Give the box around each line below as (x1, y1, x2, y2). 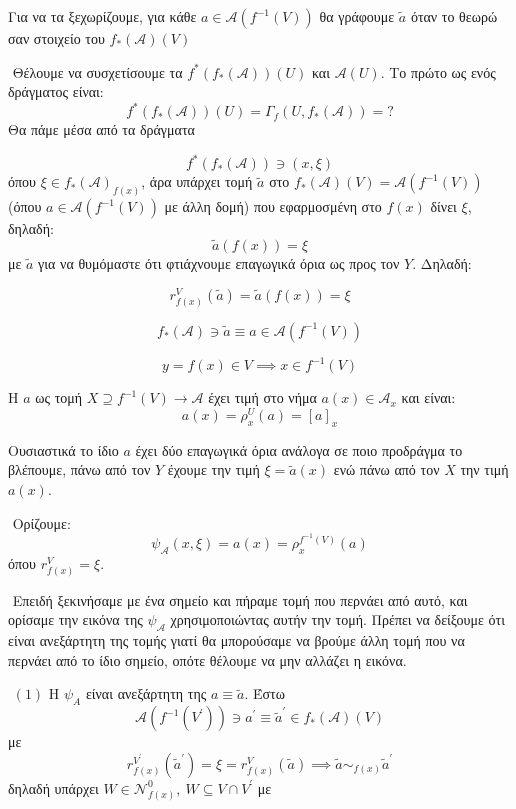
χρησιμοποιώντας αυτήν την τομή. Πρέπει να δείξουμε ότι (170, 609, 505, 630)
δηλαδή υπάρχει (8, 777, 99, 798)
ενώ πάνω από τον (333, 459, 440, 480)
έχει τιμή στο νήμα (208, 387, 317, 408)
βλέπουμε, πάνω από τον (8, 459, 151, 480)
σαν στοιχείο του (8, 28, 105, 48)
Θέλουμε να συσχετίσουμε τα (12, 61, 183, 82)
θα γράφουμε (319, 6, 395, 26)
